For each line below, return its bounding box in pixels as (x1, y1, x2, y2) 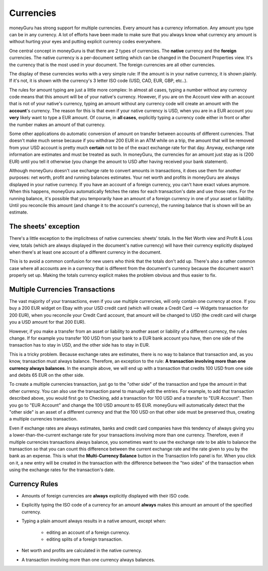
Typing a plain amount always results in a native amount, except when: (21, 518, 166, 524)
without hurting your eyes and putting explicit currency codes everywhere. (9, 39, 162, 45)
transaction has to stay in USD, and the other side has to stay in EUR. (9, 342, 150, 348)
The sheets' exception (9, 222, 80, 231)
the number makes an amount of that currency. (9, 122, 106, 128)
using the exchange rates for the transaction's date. (9, 467, 115, 473)
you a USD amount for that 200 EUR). (9, 319, 86, 325)
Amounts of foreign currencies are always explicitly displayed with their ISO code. (21, 493, 190, 499)
